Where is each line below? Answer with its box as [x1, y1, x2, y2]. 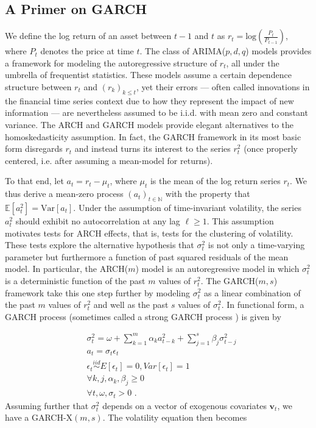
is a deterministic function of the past [5, 274, 146, 287]
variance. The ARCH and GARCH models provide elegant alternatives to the [5, 118, 294, 130]
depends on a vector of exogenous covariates [102, 399, 267, 412]
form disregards [5, 142, 63, 155]
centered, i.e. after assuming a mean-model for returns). [5, 154, 213, 166]
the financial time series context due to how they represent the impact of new [5, 94, 294, 107]
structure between [5, 80, 72, 93]
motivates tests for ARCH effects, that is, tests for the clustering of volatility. [5, 226, 293, 239]
